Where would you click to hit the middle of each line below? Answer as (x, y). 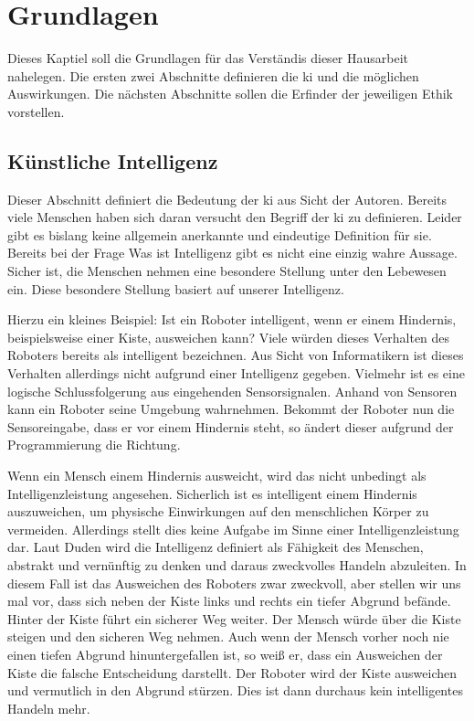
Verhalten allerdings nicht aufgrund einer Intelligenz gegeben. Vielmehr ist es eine (236, 373)
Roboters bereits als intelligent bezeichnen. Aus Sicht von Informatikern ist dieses (236, 355)
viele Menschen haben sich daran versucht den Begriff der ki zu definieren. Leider (235, 217)
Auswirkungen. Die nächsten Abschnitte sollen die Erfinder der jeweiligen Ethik (230, 94)
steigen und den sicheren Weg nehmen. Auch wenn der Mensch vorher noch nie (228, 636)
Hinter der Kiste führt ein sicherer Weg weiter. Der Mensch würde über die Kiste (234, 618)
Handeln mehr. (49, 708)
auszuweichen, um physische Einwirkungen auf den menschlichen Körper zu (218, 511)
